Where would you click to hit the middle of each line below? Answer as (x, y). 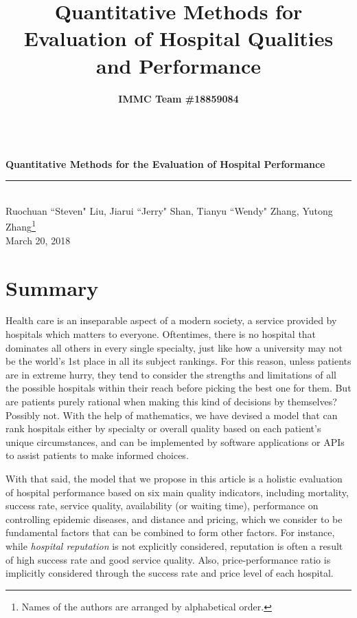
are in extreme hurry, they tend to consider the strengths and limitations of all (171, 374)
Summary (52, 287)
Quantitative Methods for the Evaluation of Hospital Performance (165, 163)
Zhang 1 (21, 226)
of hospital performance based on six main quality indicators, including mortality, (177, 492)
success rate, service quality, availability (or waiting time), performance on (162, 505)
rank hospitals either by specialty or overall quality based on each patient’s (163, 428)
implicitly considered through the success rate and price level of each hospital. (170, 573)
